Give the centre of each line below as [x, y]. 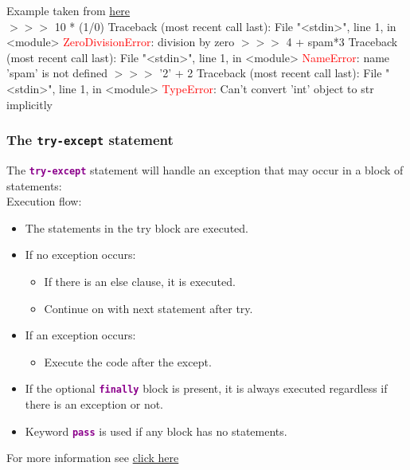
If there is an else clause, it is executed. [140, 281]
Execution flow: [44, 201]
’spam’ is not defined [57, 73]
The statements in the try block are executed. [137, 227]
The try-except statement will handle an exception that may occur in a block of [205, 169]
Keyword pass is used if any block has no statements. [156, 431]
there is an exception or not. [94, 404]
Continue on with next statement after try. [148, 308]
